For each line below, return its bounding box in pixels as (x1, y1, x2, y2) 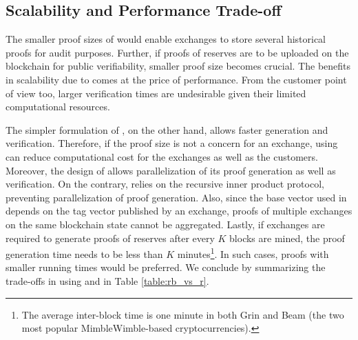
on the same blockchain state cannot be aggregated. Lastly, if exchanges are (6, 217, 325, 231)
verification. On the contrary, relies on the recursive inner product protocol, (6, 177, 324, 191)
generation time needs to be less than (6, 246, 163, 261)
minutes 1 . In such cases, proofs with (177, 245, 329, 261)
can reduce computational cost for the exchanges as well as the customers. (6, 149, 318, 163)
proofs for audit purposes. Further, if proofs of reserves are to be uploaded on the (6, 45, 349, 59)
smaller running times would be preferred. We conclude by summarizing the (6, 260, 326, 274)
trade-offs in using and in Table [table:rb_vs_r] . (6, 273, 209, 288)
